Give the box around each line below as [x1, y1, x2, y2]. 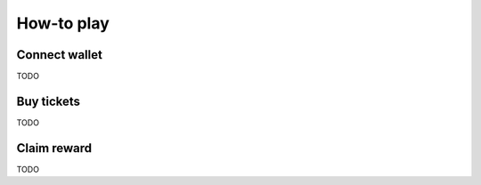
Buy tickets [16, 93, 80, 109]
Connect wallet [16, 47, 102, 62]
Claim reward [16, 141, 93, 156]
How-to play [16, 13, 110, 33]
